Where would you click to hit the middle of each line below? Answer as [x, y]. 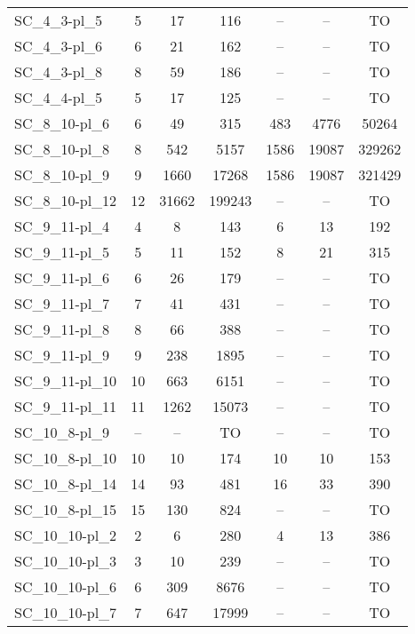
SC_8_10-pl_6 [62, 123]
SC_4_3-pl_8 [59, 71]
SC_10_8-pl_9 [62, 432]
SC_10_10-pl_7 [66, 612]
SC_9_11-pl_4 [62, 226]
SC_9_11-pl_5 [62, 252]
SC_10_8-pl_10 [66, 458]
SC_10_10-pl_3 [66, 561]
